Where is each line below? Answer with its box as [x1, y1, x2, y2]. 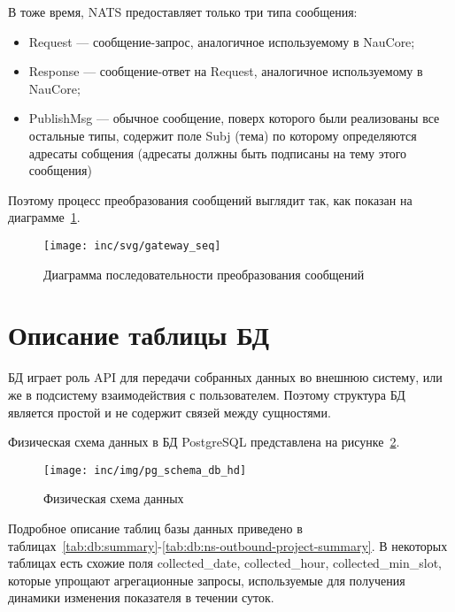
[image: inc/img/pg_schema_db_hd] [43, 463, 247, 477]
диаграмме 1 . [8, 208, 81, 226]
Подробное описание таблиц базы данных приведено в [8, 518, 303, 537]
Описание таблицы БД [8, 317, 269, 353]
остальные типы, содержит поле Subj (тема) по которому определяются [28, 126, 417, 144]
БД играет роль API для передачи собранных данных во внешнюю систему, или [8, 368, 443, 386]
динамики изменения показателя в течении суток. [8, 588, 274, 607]
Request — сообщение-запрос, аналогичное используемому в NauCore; [28, 32, 415, 50]
